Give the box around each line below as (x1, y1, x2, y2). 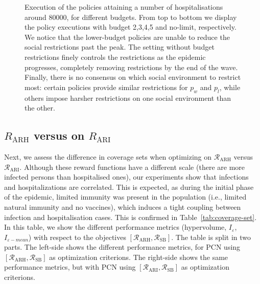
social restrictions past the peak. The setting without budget (25, 41, 215, 52)
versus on (34, 127, 85, 143)
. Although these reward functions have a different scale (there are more (19, 161, 245, 172)
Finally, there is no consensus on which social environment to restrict (25, 72, 241, 82)
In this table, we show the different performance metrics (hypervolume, (4, 222, 227, 232)
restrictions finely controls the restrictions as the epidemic (25, 51, 206, 62)
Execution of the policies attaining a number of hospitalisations (25, 2, 223, 12)
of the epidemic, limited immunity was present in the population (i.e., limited (4, 191, 247, 202)
